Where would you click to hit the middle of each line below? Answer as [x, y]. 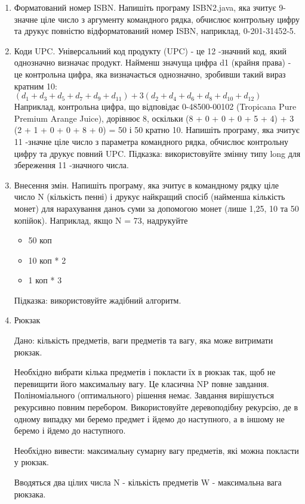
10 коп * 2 [47, 260]
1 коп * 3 [45, 280]
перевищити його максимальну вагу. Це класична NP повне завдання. [141, 383]
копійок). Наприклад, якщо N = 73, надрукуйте [101, 220]
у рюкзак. [31, 462]
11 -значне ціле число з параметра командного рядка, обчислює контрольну [151, 141]
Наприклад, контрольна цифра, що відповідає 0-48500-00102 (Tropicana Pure [155, 106]
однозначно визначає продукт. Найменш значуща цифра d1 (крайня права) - [152, 62]
